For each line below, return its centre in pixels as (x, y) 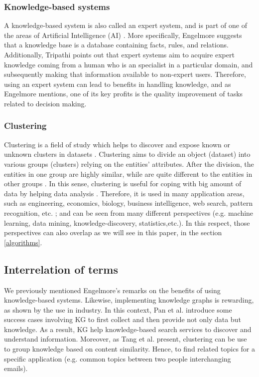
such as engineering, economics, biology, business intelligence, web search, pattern (129, 203)
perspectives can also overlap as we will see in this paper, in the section (113, 232)
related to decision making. (45, 103)
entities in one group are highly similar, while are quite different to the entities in (128, 174)
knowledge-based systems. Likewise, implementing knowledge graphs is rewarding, (129, 300)
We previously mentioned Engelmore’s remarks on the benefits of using (112, 290)
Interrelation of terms (61, 269)
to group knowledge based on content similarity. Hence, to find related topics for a (129, 349)
